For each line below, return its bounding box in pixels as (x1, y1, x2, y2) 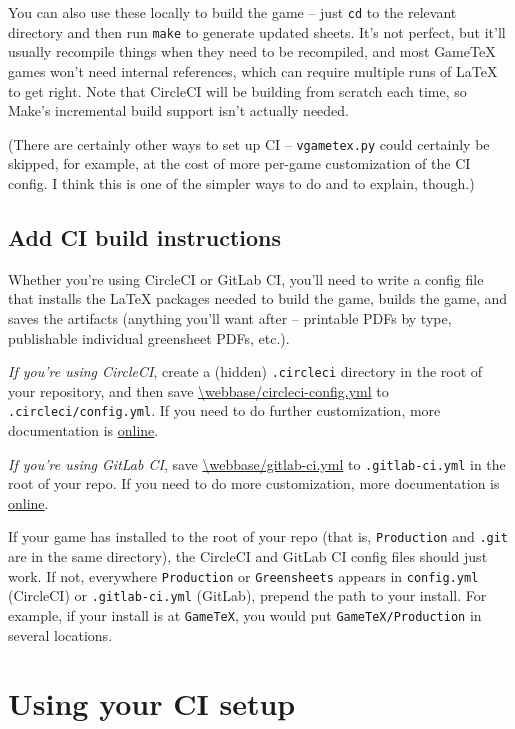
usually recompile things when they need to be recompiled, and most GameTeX (8, 41, 496, 62)
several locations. (8, 624, 113, 645)
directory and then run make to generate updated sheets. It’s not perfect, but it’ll (8, 21, 506, 42)
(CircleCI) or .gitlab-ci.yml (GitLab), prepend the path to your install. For (8, 585, 487, 606)
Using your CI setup (8, 683, 296, 724)
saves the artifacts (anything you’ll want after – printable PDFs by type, (8, 307, 452, 328)
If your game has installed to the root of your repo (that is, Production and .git (8, 526, 509, 547)
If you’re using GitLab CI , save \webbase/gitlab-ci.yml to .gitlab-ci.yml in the (8, 453, 506, 474)
